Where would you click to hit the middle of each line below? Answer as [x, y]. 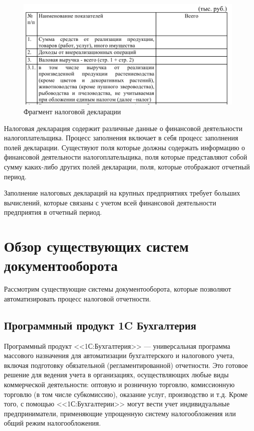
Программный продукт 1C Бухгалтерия [100, 325]
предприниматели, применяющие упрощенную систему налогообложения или [120, 413]
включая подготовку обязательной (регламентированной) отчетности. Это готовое [126, 365]
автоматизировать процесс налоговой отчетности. [78, 298]
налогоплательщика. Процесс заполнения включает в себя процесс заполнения [121, 138]
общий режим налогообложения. [53, 423]
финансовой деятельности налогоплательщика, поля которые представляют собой [126, 157]
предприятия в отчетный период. [53, 212]
